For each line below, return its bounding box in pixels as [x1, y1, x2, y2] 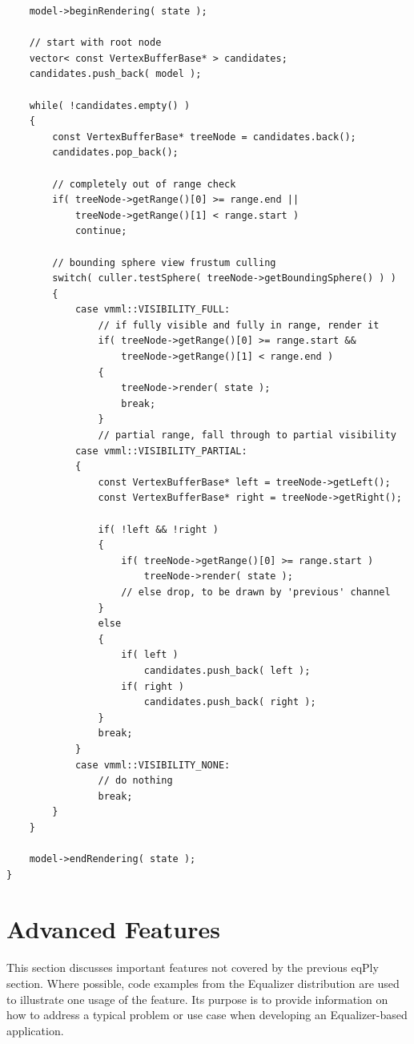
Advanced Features [6, 913, 220, 945]
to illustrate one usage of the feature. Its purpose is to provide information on [6, 990, 388, 1007]
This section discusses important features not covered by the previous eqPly [6, 959, 379, 976]
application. [6, 1022, 64, 1038]
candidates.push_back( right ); [143, 696, 316, 708]
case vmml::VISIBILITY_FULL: [74, 304, 231, 316]
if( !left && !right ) [98, 523, 219, 535]
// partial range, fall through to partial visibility [98, 429, 396, 441]
